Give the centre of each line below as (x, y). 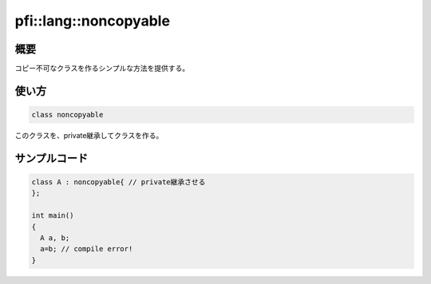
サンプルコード (51, 158)
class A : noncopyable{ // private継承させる (119, 182)
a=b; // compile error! (87, 249)
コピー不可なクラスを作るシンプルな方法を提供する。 (102, 69)
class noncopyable (67, 115)
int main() (53, 216)
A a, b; (55, 238)
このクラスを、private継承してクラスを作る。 (89, 136)
